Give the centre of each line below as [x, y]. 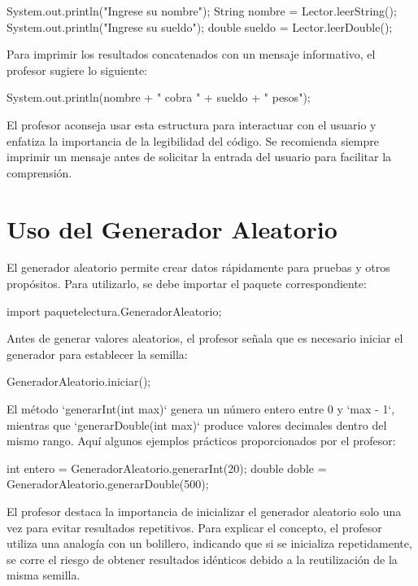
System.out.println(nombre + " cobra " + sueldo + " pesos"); [159, 97]
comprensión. [39, 172]
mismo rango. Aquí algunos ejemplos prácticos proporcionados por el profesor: [201, 441]
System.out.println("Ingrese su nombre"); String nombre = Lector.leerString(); [202, 11]
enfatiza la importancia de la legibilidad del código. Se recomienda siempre [193, 140]
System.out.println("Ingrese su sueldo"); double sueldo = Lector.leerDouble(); [200, 26]
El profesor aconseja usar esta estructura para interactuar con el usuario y [192, 124]
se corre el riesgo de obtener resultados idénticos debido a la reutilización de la [202, 559]
